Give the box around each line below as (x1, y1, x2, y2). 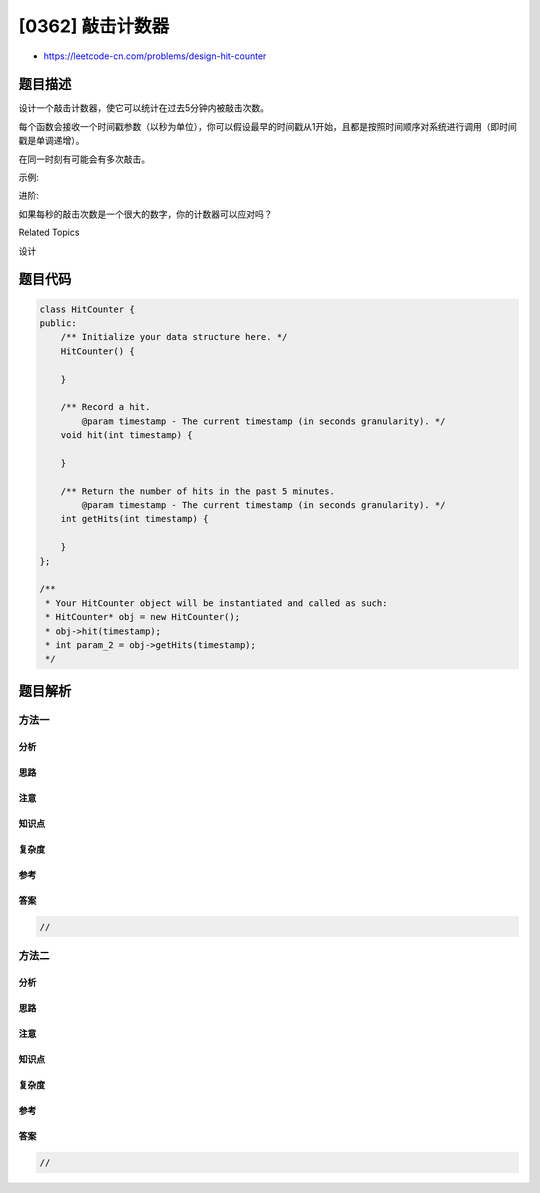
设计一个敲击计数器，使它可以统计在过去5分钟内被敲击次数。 (18, 102, 270, 114)
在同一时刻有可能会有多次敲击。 (18, 153, 150, 165)
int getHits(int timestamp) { (60, 513, 209, 525)
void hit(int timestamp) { (60, 430, 194, 441)
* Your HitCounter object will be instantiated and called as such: (45, 597, 388, 609)
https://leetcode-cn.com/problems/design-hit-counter (43, 50, 267, 62)
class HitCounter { (39, 303, 135, 315)
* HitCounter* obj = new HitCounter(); (45, 611, 240, 623)
